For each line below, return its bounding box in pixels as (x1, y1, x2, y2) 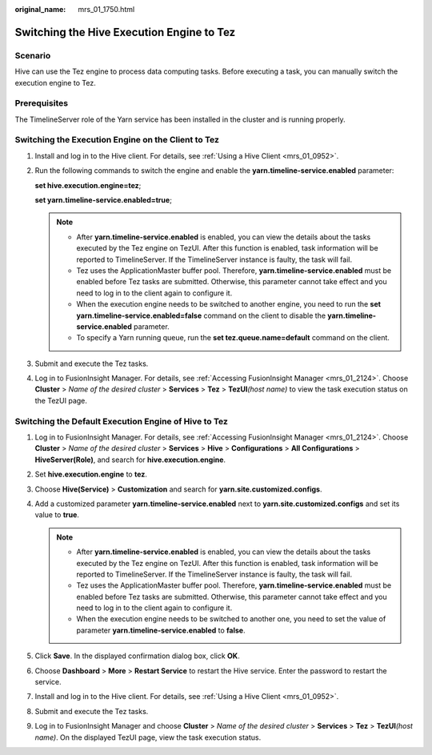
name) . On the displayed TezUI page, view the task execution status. (34, 733, 262, 742)
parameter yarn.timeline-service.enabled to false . (76, 625, 246, 635)
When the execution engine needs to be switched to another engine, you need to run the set (76, 299, 382, 309)
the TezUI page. (34, 396, 88, 405)
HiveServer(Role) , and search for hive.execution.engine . (34, 455, 226, 464)
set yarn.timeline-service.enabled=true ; (34, 195, 172, 204)
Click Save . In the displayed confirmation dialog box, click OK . (34, 651, 240, 661)
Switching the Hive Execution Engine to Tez (14, 25, 236, 39)
